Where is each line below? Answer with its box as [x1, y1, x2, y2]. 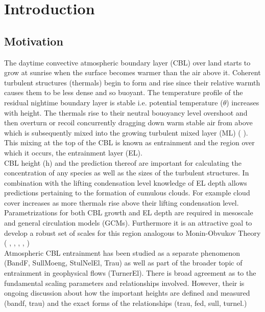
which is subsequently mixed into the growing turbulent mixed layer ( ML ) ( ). [4, 127, 248, 138]
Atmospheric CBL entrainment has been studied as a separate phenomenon [4, 247, 240, 258]
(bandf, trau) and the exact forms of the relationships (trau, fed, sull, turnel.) [4, 297, 247, 308]
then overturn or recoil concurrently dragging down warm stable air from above [4, 117, 253, 128]
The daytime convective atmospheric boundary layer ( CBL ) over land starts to [4, 57, 251, 68]
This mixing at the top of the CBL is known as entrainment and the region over [4, 137, 255, 148]
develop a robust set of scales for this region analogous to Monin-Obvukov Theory [4, 227, 261, 238]
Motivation [4, 33, 63, 49]
